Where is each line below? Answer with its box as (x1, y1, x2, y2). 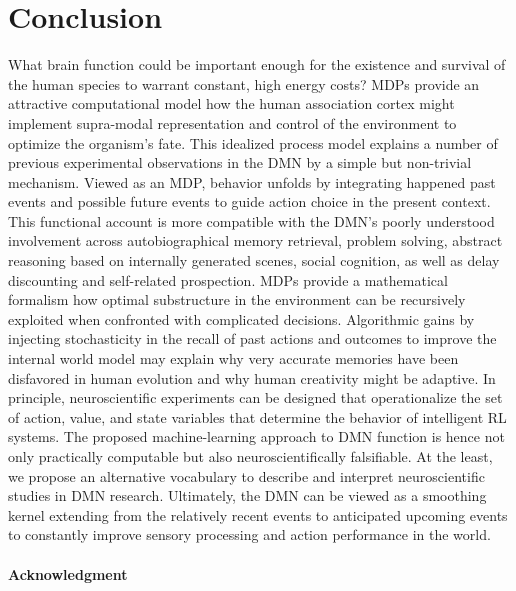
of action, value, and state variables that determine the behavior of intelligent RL (8, 406, 507, 427)
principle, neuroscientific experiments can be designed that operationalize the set (8, 387, 503, 408)
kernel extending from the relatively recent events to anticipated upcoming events (8, 504, 508, 525)
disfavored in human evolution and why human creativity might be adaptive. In (8, 367, 496, 388)
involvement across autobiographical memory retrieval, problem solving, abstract (8, 230, 503, 251)
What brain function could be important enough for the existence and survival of (8, 54, 506, 75)
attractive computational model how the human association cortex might (8, 93, 455, 114)
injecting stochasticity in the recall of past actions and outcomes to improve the (8, 328, 497, 349)
